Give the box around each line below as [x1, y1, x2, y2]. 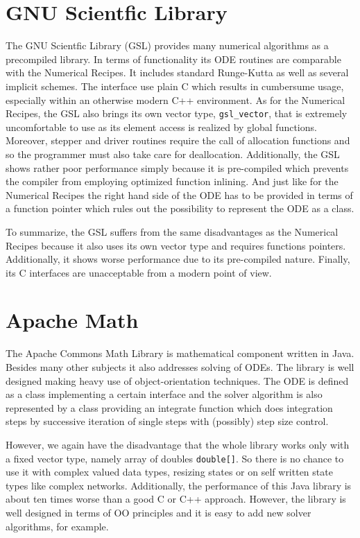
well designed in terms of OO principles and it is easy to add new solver [6, 505, 311, 519]
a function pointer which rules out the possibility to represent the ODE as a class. [6, 201, 354, 216]
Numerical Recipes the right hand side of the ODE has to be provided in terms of [6, 187, 353, 202]
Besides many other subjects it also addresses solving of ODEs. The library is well [6, 360, 354, 374]
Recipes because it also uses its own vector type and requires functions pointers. [6, 238, 346, 252]
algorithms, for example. [6, 519, 109, 533]
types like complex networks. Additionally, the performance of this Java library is [6, 478, 352, 492]
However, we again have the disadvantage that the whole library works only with [6, 437, 350, 451]
